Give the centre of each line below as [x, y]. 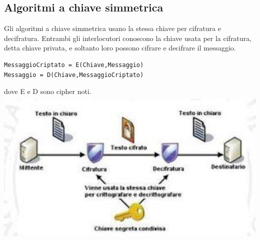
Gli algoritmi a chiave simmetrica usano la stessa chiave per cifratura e [112, 28]
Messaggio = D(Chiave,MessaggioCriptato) [74, 75]
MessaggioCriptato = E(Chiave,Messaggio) [74, 65]
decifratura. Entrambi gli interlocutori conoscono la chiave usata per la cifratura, [128, 38]
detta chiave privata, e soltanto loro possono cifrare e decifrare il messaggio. [120, 48]
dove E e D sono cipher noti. [48, 91]
